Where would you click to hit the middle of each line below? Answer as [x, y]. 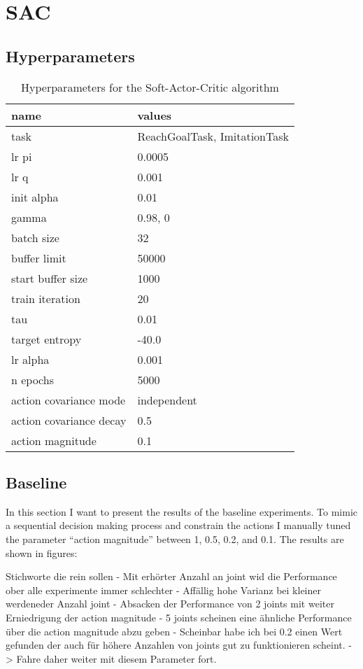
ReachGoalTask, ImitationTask [213, 136]
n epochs [33, 379]
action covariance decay [69, 420]
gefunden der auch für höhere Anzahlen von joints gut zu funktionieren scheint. [176, 645]
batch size [35, 237]
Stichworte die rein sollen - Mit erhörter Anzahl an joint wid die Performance [171, 576]
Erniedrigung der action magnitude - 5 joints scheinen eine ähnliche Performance [179, 617]
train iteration [46, 298]
